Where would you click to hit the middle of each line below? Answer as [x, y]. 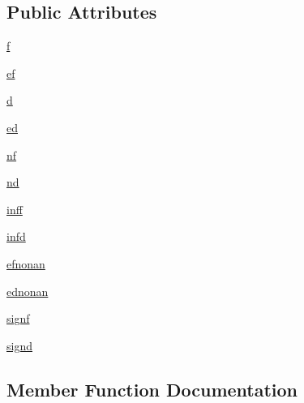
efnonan [26, 263]
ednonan [28, 291]
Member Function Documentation [152, 389]
